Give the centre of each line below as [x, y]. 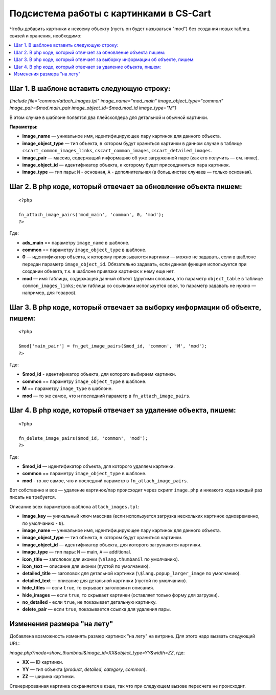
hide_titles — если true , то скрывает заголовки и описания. [88, 588]
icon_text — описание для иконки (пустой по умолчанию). [86, 566]
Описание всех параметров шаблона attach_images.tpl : [74, 506]
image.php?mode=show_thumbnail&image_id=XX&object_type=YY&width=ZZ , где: [97, 653]
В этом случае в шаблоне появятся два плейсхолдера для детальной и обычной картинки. [109, 117]
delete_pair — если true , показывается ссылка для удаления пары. [97, 609]
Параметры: [24, 127]
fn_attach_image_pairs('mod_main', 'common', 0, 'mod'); [91, 214]
